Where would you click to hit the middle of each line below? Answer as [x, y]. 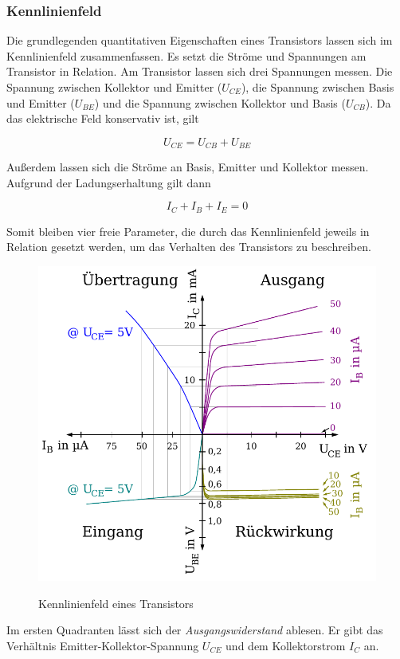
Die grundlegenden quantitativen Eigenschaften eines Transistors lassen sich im [200, 40]
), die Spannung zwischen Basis [318, 87]
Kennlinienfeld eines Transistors [116, 603]
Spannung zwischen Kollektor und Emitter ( [114, 87]
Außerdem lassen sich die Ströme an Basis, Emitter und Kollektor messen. [188, 167]
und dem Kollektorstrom [286, 645]
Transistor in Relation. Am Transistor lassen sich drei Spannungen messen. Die [200, 71]
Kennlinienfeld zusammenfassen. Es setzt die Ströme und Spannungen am [186, 55]
